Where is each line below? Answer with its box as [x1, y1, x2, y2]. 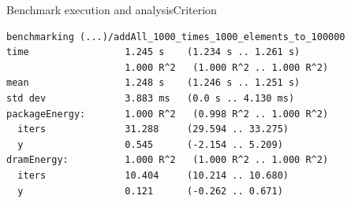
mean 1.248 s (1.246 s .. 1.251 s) [6, 77, 301, 89]
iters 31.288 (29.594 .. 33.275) [17, 124, 289, 135]
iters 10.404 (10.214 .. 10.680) [17, 169, 289, 181]
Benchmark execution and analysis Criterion [6, 2, 217, 17]
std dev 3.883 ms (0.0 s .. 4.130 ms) [6, 92, 295, 104]
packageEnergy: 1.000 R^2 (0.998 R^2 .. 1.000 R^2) [6, 108, 329, 120]
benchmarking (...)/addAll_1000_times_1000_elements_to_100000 [6, 31, 345, 42]
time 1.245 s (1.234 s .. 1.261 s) [6, 46, 301, 58]
